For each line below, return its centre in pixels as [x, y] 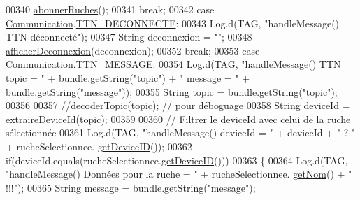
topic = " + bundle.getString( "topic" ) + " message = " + [128, 77]
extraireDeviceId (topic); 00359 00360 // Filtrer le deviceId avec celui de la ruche [178, 119]
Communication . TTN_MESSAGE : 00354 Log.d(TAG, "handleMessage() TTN [173, 64]
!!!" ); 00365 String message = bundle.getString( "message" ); [131, 187]
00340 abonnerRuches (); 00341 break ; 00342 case [110, 9]
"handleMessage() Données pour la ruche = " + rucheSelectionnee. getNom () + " [179, 174]
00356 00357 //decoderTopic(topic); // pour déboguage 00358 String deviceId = [178, 105]
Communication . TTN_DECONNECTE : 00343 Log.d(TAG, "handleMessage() [173, 23]
